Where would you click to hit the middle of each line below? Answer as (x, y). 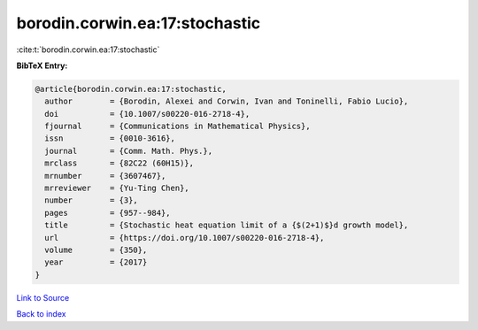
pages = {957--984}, (108, 213)
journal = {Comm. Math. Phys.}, (128, 151)
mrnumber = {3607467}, (105, 176)
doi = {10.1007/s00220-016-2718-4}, (147, 114)
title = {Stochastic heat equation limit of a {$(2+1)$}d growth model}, (227, 225)
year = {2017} (96, 262)
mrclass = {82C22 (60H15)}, (119, 163)
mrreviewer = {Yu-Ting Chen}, (117, 188)
